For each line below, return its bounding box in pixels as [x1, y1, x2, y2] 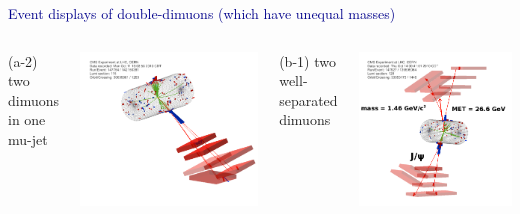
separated [279, 89, 338, 110]
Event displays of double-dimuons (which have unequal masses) [8, 3, 396, 23]
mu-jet [8, 128, 48, 149]
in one [8, 109, 46, 130]
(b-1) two [279, 50, 336, 71]
